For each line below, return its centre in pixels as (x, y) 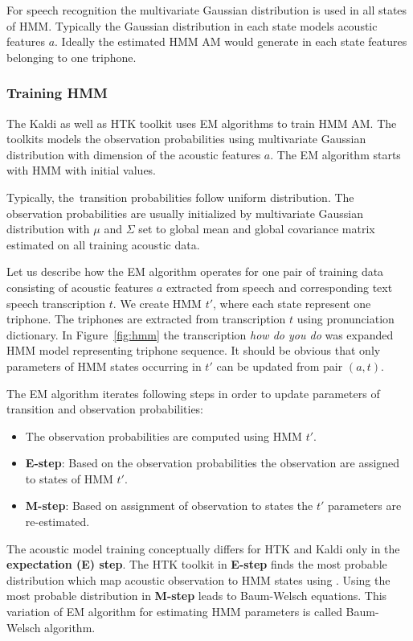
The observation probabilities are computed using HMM (164, 436)
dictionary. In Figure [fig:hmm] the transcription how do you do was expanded (200, 334)
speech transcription (56, 303)
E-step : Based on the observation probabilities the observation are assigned (213, 463)
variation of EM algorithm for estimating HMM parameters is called (174, 612)
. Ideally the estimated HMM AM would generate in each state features (231, 41)
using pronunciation (346, 319)
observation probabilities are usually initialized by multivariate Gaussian (185, 213)
